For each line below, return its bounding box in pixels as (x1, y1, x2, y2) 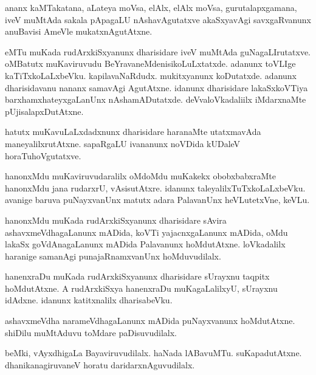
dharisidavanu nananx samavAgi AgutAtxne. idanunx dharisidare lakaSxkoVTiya (5, 81, 308, 94)
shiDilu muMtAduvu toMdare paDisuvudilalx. (5, 326, 177, 339)
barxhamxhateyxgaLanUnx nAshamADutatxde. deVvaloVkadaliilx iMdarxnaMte (5, 93, 306, 106)
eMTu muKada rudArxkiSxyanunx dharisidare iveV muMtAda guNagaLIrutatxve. (5, 45, 311, 58)
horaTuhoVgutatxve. (5, 149, 81, 162)
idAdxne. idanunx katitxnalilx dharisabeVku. (5, 294, 173, 306)
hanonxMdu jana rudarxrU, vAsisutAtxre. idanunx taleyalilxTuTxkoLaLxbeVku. (5, 181, 306, 194)
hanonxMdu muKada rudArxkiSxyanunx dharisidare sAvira (5, 213, 227, 226)
